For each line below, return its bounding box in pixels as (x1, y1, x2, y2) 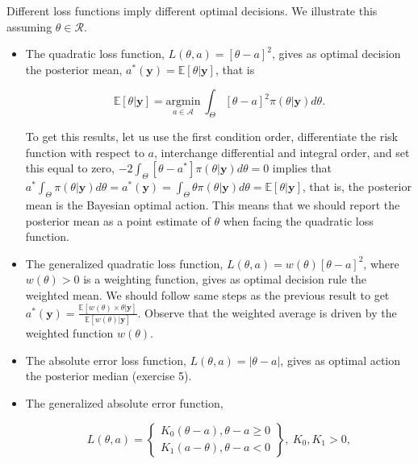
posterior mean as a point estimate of (25, 212, 211, 229)
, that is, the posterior (302, 178, 412, 195)
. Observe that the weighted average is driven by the (137, 304, 397, 321)
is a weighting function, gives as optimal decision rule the (83, 271, 366, 288)
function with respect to (25, 143, 144, 160)
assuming (6, 18, 52, 35)
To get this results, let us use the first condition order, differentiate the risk (25, 128, 398, 145)
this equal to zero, (25, 159, 115, 176)
